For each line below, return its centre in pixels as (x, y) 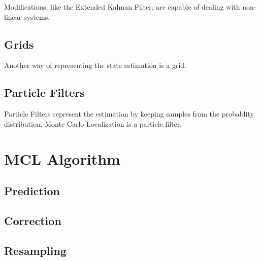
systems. (37, 16)
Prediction (32, 191)
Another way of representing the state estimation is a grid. (95, 65)
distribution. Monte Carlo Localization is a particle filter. (93, 123)
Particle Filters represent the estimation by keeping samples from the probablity (129, 114)
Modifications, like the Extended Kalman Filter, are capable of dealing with (122, 7)
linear (13, 16)
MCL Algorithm (62, 158)
